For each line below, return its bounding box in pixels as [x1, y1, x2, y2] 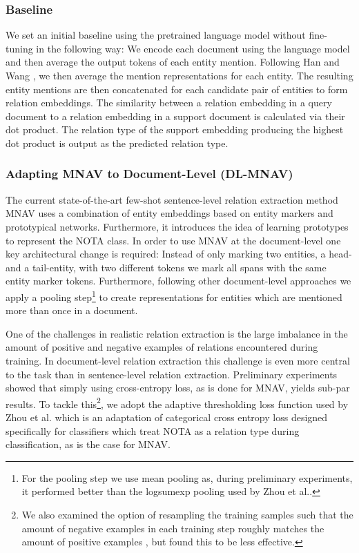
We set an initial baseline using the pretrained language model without [6, 28, 306, 42]
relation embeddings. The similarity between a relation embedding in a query [6, 95, 332, 110]
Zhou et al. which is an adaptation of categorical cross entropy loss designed [6, 410, 328, 424]
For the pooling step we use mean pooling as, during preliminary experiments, [21, 470, 353, 485]
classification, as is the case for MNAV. [6, 437, 171, 452]
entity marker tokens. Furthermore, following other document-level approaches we [6, 273, 351, 288]
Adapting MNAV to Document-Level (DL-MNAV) [6, 165, 293, 182]
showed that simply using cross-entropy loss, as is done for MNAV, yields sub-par [6, 380, 350, 395]
